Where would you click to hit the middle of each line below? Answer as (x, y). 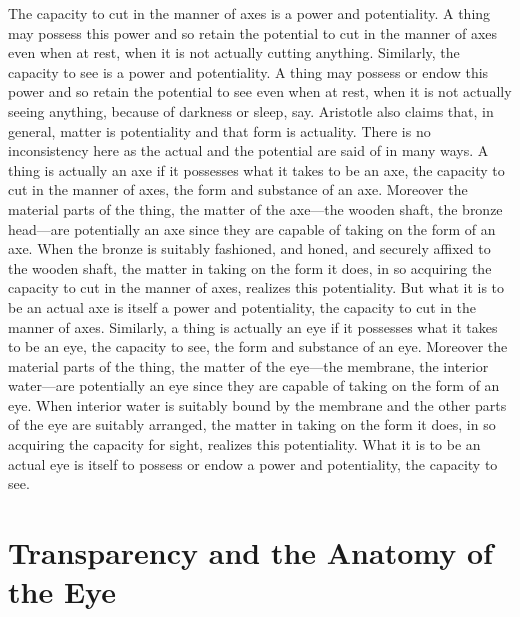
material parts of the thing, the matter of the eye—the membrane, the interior (248, 365)
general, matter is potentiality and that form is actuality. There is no (219, 130)
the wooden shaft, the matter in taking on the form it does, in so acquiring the (250, 267)
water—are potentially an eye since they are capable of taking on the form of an (254, 385)
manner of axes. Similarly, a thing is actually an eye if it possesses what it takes (253, 326)
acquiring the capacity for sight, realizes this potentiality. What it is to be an (244, 444)
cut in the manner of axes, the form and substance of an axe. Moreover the (238, 189)
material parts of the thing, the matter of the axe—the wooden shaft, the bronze (255, 208)
